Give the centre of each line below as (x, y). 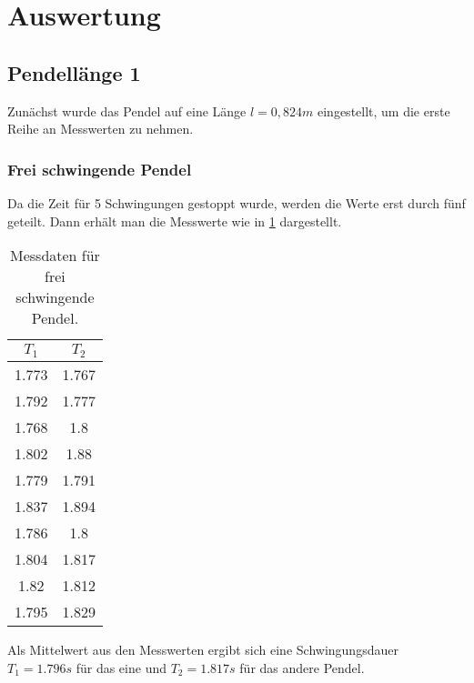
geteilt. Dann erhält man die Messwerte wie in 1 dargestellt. (175, 221)
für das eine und (121, 667)
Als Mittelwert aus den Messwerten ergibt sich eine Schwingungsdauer (203, 650)
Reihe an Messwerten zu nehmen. (101, 129)
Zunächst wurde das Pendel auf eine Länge (127, 110)
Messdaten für (55, 256)
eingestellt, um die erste (384, 110)
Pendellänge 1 (74, 72)
